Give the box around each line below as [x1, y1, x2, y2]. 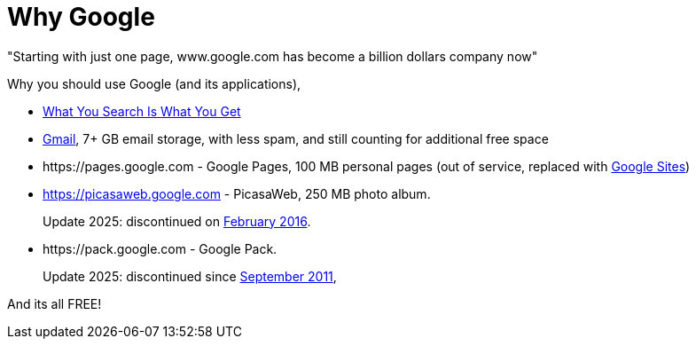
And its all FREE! [7, 295, 102, 311]
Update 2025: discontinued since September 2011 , [43, 268, 337, 284]
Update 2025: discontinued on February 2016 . [43, 213, 311, 229]
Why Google [7, 2, 155, 32]
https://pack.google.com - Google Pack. [43, 240, 278, 256]
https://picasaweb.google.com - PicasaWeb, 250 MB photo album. [43, 185, 431, 201]
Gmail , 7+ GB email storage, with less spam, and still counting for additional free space [43, 130, 549, 146]
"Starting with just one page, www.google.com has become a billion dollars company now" [7, 48, 538, 64]
